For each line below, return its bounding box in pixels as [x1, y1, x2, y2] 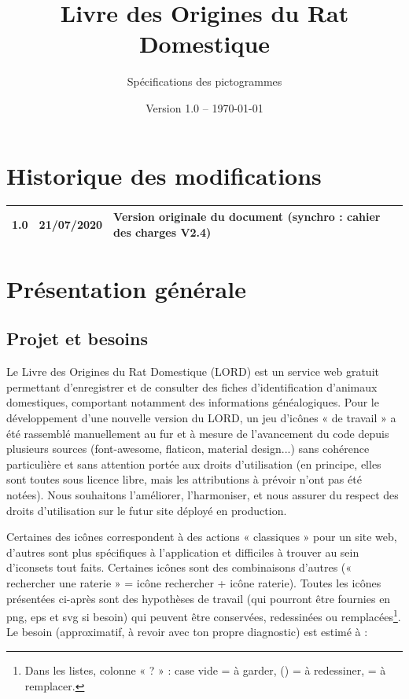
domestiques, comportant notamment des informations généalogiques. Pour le [6, 394, 379, 410]
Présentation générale [6, 272, 246, 304]
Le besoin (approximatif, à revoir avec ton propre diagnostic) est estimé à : [6, 624, 368, 640]
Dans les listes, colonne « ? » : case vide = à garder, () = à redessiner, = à [24, 661, 386, 678]
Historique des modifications [6, 159, 322, 191]
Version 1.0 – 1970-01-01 [146, 99, 263, 116]
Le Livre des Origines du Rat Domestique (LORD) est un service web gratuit [6, 363, 379, 380]
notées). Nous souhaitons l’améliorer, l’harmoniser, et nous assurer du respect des [6, 486, 399, 502]
